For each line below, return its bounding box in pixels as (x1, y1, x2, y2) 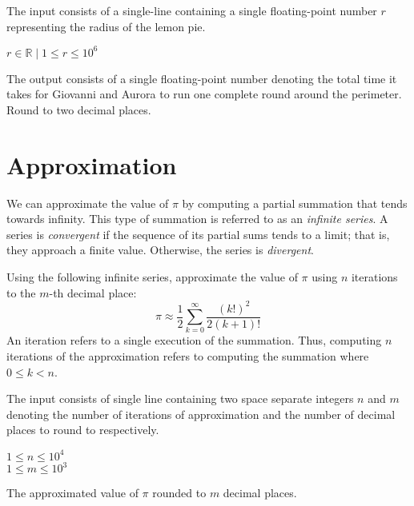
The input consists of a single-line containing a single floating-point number (6, 2, 377, 18)
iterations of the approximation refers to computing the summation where (6, 348, 369, 365)
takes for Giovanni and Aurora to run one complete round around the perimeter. (6, 86, 402, 102)
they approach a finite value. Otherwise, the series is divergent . (6, 241, 314, 258)
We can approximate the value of (6, 194, 169, 211)
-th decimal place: (49, 284, 137, 301)
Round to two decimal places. (6, 101, 151, 118)
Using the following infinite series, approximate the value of (6, 268, 298, 285)
